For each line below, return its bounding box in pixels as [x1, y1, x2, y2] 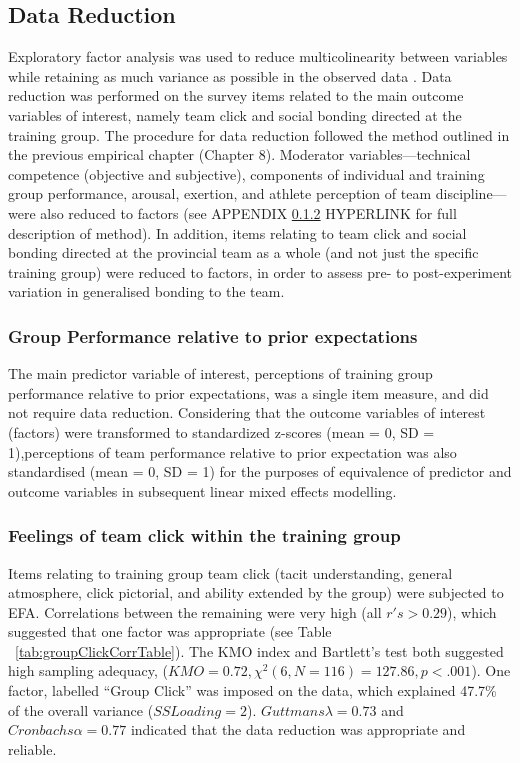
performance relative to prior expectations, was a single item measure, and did [8, 382, 489, 403]
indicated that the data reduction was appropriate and [130, 719, 466, 740]
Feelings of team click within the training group [8, 523, 401, 548]
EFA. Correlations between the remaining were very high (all [8, 601, 382, 622]
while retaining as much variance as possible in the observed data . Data [8, 65, 452, 86]
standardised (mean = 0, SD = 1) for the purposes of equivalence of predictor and [8, 461, 512, 482]
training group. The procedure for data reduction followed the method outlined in [8, 124, 510, 145]
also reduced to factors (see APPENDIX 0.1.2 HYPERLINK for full [40, 202, 457, 223]
